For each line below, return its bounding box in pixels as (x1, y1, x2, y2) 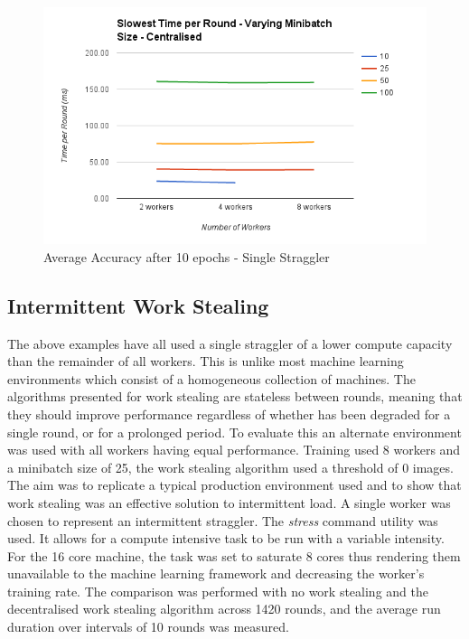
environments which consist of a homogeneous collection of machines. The (7, 369, 416, 388)
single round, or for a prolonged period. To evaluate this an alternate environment (7, 422, 462, 441)
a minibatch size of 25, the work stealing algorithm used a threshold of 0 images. (7, 457, 454, 476)
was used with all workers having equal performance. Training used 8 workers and (7, 440, 461, 459)
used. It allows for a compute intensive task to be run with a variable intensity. (7, 529, 445, 548)
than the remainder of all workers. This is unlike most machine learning (7, 352, 404, 371)
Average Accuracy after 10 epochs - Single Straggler (43, 247, 330, 266)
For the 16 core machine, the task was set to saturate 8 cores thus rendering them (7, 546, 461, 565)
